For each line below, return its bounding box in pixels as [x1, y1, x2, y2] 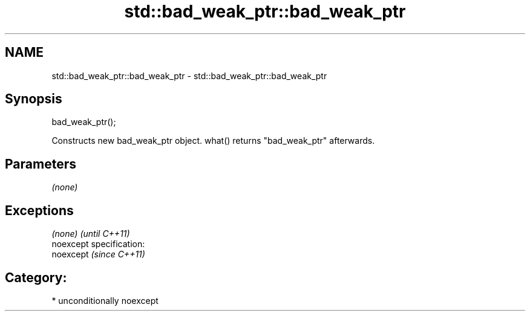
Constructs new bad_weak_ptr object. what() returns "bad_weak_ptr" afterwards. [51, 135, 375, 146]
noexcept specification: [51, 239, 145, 250]
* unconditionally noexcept [51, 295, 159, 306]
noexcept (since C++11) [51, 249, 145, 260]
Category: [5, 269, 67, 285]
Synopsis [5, 91, 62, 107]
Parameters [5, 156, 76, 172]
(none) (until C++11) [51, 228, 130, 239]
